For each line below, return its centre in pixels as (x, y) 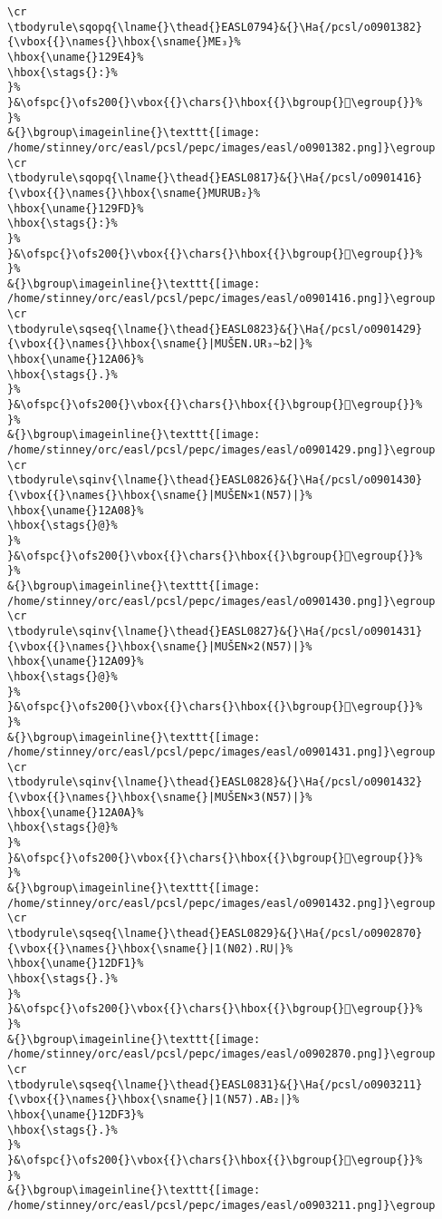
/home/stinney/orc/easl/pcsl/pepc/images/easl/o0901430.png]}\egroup (221, 601)
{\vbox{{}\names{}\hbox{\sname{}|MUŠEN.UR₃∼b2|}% (160, 344)
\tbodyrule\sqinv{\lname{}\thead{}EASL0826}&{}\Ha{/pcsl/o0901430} (215, 480)
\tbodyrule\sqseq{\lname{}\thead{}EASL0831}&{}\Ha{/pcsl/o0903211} (215, 1084)
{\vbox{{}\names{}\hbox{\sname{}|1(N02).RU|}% (150, 948)
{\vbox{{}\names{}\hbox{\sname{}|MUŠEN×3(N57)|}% (160, 798)
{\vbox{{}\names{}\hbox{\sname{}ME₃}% (124, 42)
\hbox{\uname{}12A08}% (76, 510)
